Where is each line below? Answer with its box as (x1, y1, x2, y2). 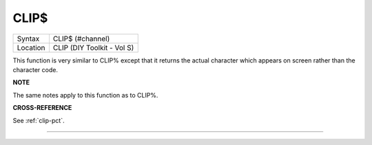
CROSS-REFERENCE (12, 104, 72, 112)
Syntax (17, 34, 40, 43)
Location (17, 43, 45, 52)
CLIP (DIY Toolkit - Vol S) (52, 43, 134, 52)
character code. (12, 65, 59, 74)
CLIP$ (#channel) (52, 34, 110, 43)
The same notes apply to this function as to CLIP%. (12, 91, 158, 99)
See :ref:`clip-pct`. (12, 116, 65, 124)
